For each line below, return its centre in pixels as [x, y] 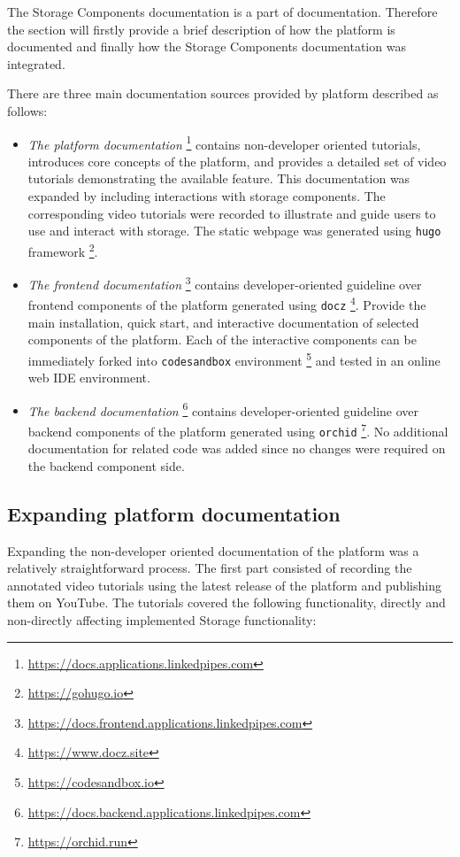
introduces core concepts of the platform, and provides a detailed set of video [237, 161]
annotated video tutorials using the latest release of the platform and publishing [224, 585]
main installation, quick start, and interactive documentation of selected [223, 322]
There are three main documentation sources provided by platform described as [223, 93]
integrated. [36, 63]
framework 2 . [63, 250]
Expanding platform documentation [174, 513]
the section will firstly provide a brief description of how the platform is [201, 29]
